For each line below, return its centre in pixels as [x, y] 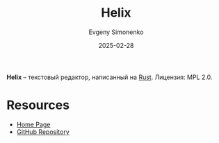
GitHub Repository [43, 132]
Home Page [33, 124]
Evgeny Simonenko [116, 32]
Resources [38, 105]
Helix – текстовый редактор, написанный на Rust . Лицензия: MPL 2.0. [109, 77]
